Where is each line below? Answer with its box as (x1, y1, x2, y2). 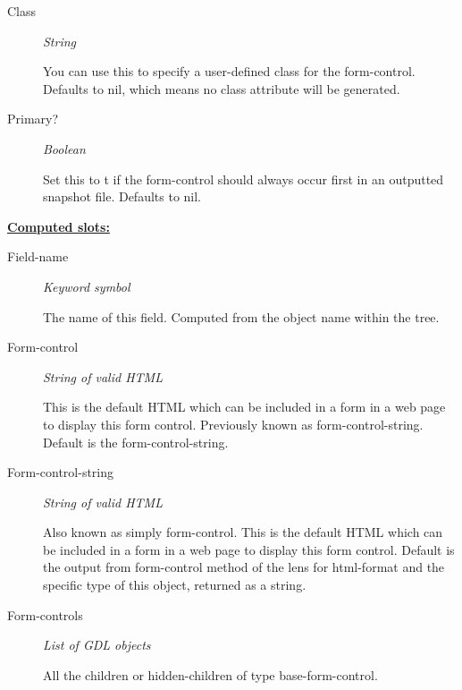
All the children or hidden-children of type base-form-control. (43, 665, 378, 684)
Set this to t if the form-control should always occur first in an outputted (43, 169, 444, 188)
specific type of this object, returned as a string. (43, 575, 307, 594)
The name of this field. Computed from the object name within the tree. (43, 307, 440, 326)
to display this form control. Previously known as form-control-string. (43, 414, 424, 433)
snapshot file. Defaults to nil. (43, 187, 202, 206)
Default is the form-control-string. (43, 432, 229, 451)
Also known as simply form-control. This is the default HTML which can (43, 523, 443, 541)
